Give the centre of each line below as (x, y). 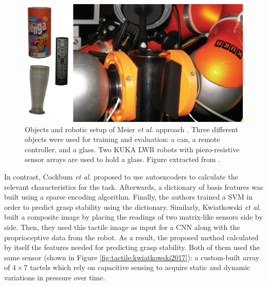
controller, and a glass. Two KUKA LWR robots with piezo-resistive (132, 149)
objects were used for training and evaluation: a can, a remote (122, 139)
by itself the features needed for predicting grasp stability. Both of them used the (132, 247)
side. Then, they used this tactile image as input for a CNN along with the (122, 227)
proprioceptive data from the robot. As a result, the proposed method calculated (131, 237)
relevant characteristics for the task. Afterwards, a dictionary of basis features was (134, 186)
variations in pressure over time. (55, 277)
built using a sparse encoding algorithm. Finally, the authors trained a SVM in (128, 197)
